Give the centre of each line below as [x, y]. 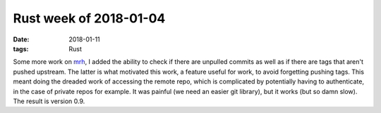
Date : [21, 39]
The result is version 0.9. [49, 101]
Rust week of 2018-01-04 [89, 18]
